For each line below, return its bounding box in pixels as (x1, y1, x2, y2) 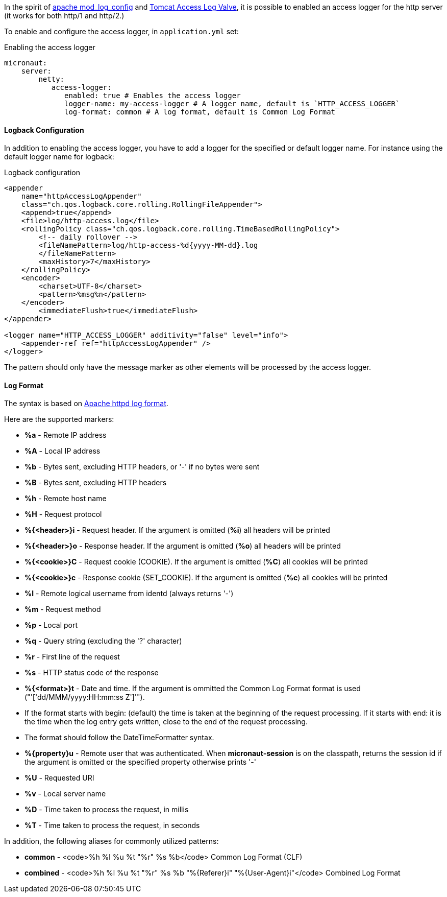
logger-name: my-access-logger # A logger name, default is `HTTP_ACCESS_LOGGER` (64, 100, 400, 108)
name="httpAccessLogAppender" (21, 192, 142, 201)
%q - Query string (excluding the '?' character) (24, 636, 182, 646)
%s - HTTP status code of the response (24, 668, 159, 677)
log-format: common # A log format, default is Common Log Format (64, 108, 336, 116)
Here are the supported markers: (4, 415, 114, 424)
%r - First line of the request (24, 652, 120, 662)
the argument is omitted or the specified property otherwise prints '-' (24, 758, 256, 767)
